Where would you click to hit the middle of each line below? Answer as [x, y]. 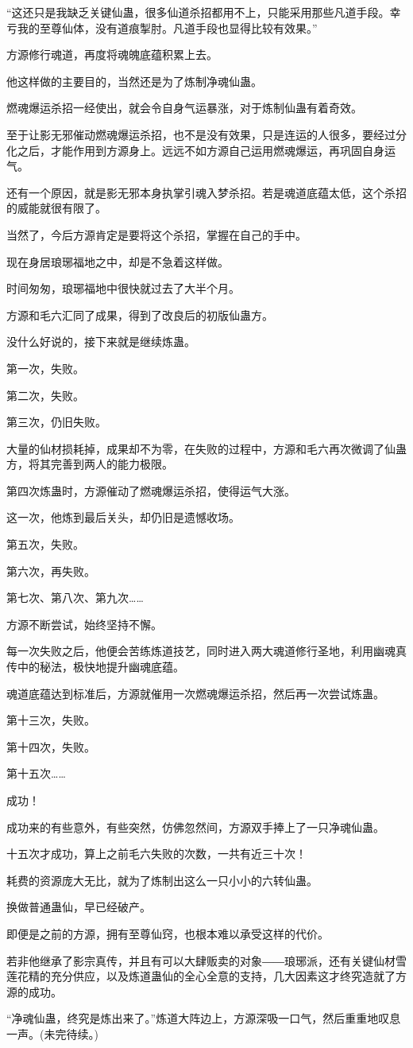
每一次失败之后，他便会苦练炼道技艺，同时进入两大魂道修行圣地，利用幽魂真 [206, 651]
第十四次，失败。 [51, 746]
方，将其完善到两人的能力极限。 [90, 464]
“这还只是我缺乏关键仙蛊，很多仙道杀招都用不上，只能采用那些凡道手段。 [198, 12]
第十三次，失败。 [51, 720]
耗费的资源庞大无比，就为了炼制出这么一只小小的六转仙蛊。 [162, 880]
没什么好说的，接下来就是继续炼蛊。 [101, 342]
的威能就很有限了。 [56, 208]
